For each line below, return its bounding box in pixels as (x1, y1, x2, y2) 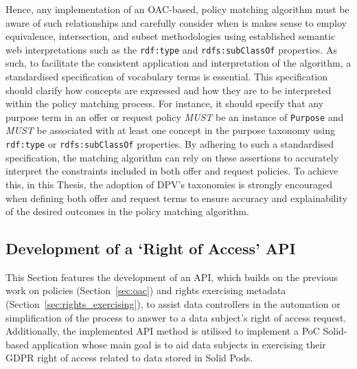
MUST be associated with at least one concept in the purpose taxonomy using (5, 123, 335, 137)
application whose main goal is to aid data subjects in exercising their (32, 337, 326, 351)
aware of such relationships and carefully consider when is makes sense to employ (5, 15, 347, 30)
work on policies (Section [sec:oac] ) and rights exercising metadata (5, 283, 286, 298)
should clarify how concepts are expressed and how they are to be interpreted (5, 82, 332, 97)
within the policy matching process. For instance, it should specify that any (5, 96, 324, 111)
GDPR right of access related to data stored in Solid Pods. (5, 350, 253, 365)
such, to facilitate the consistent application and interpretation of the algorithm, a (5, 56, 352, 70)
